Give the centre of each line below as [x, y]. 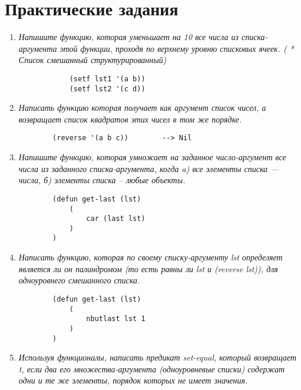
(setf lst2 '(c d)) [107, 89]
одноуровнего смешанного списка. [79, 280]
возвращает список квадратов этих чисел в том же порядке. [130, 119]
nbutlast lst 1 [116, 319]
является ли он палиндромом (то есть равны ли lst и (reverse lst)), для [148, 268]
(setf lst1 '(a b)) [107, 79]
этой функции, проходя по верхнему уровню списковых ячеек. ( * [177, 48]
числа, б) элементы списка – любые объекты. [102, 180]
